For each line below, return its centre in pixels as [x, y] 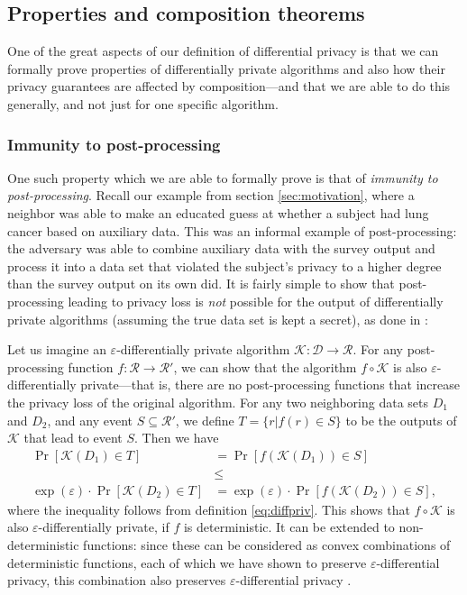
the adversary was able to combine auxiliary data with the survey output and [221, 248]
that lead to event [73, 438]
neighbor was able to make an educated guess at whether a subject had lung [218, 212]
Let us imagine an [57, 349]
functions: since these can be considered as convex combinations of [267, 544]
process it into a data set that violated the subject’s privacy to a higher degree [224, 265]
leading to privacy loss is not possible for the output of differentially [256, 301]
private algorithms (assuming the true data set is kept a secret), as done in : [218, 319]
